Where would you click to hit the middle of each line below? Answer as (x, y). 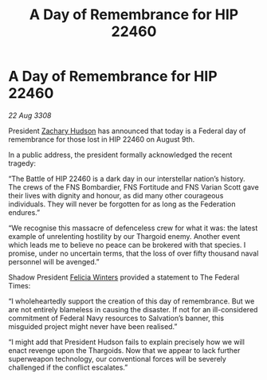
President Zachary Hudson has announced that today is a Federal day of (127, 131)
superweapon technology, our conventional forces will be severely (118, 358)
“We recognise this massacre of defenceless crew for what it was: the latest (133, 228)
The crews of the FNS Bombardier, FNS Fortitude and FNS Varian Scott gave (133, 187)
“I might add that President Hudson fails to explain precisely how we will (127, 342)
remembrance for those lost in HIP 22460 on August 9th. (102, 139)
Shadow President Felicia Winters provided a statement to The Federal (124, 277)
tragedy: (22, 163)
